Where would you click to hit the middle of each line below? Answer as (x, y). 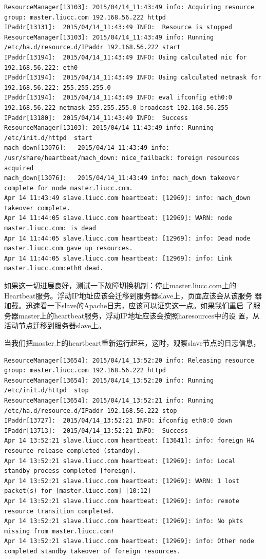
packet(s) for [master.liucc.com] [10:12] (78, 491)
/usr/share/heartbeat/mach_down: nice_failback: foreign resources (122, 158)
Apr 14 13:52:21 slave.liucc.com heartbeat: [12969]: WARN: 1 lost (122, 481)
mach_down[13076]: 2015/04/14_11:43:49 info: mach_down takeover (122, 178)
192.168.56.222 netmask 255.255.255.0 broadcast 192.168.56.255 (116, 107)
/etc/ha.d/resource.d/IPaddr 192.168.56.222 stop (91, 411)
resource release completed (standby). (72, 451)
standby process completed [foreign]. (70, 471)
